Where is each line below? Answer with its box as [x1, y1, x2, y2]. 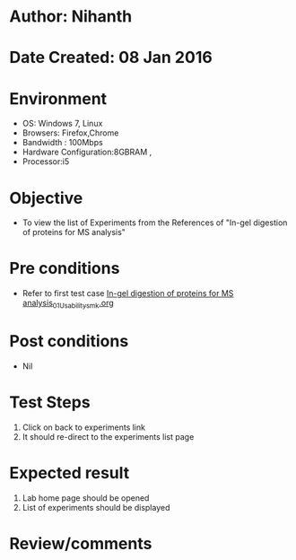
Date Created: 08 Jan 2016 [9, 48, 213, 68]
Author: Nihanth [9, 6, 133, 27]
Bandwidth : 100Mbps [22, 137, 103, 148]
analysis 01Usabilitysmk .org [22, 298, 114, 311]
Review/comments [9, 533, 152, 554]
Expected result [9, 463, 130, 484]
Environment [9, 88, 108, 109]
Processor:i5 [22, 156, 70, 167]
